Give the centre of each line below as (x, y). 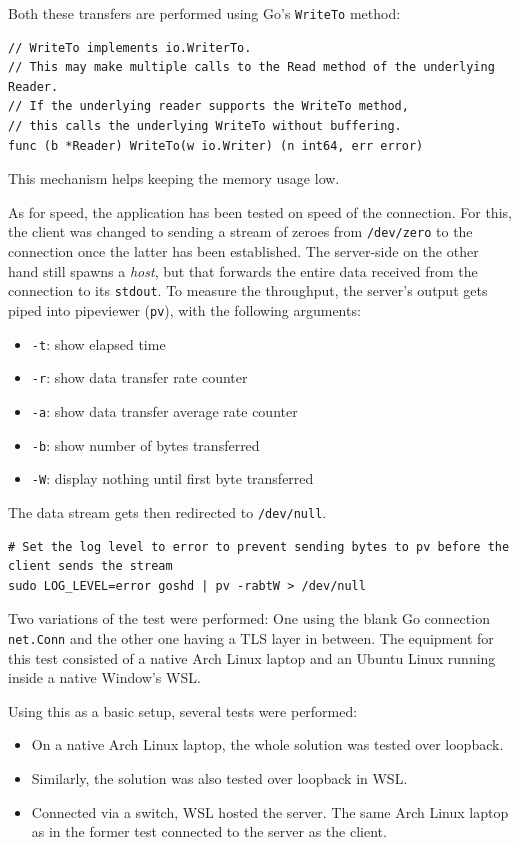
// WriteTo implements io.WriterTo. (130, 47)
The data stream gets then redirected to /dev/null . (167, 511)
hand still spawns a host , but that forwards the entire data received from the (243, 270)
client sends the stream (90, 566)
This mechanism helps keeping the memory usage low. (174, 178)
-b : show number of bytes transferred (145, 444)
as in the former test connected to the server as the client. (209, 831)
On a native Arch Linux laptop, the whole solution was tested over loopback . (267, 744)
